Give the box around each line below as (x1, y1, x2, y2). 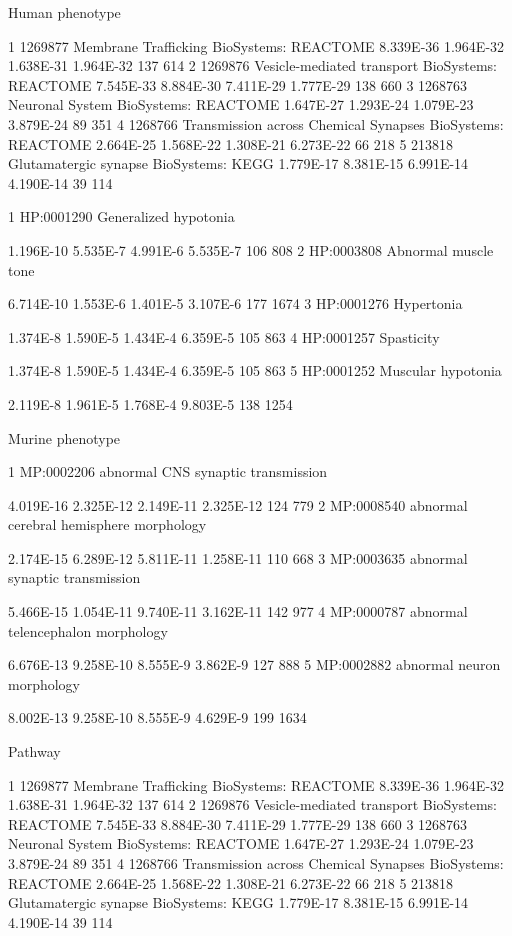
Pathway (8, 741, 61, 762)
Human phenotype (8, 2, 121, 22)
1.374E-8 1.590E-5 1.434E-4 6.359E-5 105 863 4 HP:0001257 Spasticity (8, 326, 440, 347)
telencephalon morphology (8, 620, 168, 641)
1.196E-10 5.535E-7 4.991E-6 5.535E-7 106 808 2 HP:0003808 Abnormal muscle (8, 239, 494, 260)
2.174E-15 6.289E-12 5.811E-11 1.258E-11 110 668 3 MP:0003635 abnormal (8, 547, 468, 568)
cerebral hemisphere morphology (8, 514, 207, 535)
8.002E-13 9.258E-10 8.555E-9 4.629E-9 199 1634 (8, 707, 307, 728)
